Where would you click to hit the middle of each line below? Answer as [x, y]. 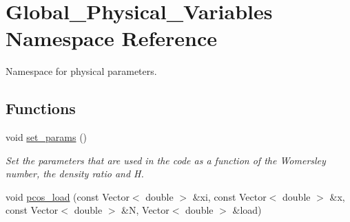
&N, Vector [145, 210]
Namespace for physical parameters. [81, 71]
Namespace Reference [111, 38]
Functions [41, 108]
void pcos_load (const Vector [68, 196]
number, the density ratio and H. [75, 174]
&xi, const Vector [229, 196]
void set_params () [47, 137]
